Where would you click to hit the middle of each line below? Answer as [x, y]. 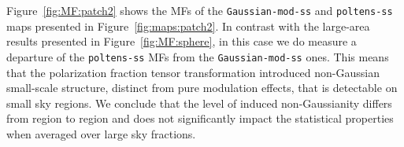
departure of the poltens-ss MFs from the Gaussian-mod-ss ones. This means [198, 56]
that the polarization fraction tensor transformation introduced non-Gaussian [193, 72]
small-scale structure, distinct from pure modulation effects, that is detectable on [202, 88]
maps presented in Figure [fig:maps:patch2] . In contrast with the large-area [188, 26]
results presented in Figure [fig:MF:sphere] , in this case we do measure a [182, 41]
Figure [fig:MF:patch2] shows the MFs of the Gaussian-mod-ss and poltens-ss [200, 10]
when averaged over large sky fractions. [101, 133]
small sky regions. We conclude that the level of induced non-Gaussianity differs [199, 103]
